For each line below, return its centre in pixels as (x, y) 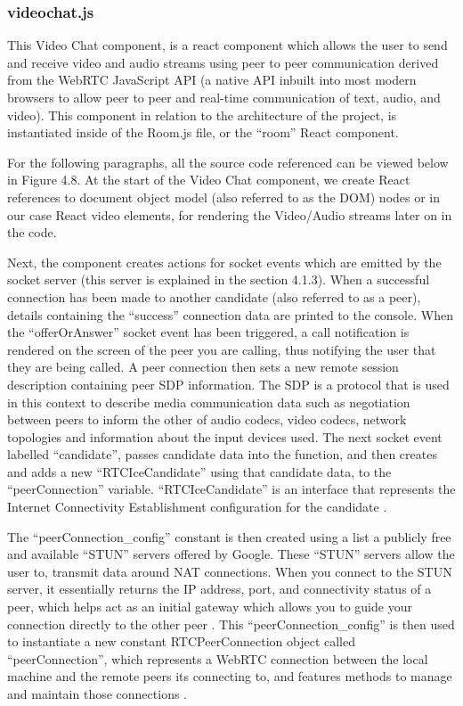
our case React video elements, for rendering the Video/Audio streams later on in (230, 214)
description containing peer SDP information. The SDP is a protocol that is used (228, 384)
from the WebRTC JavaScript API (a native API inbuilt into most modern (212, 80)
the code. (32, 232)
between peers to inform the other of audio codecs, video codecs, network (207, 419)
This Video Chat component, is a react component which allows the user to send (227, 45)
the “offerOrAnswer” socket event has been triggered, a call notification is (208, 332)
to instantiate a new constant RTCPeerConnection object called (182, 641)
